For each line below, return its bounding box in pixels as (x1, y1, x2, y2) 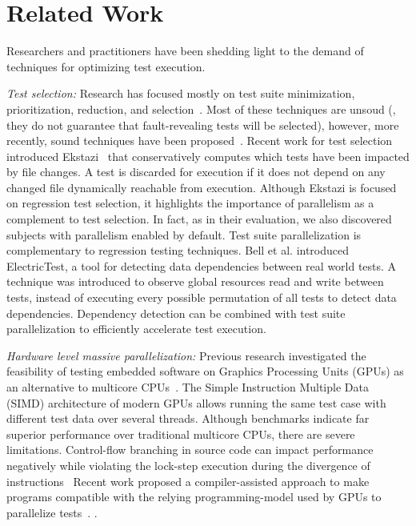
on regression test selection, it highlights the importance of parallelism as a (6, 195, 374, 211)
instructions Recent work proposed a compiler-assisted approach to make (6, 472, 370, 489)
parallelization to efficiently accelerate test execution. (6, 320, 266, 337)
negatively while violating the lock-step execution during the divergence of (6, 456, 370, 473)
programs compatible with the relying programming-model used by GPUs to (6, 488, 382, 505)
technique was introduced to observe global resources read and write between (6, 273, 384, 290)
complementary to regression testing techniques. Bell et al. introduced (6, 242, 350, 259)
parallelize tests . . (6, 504, 98, 520)
